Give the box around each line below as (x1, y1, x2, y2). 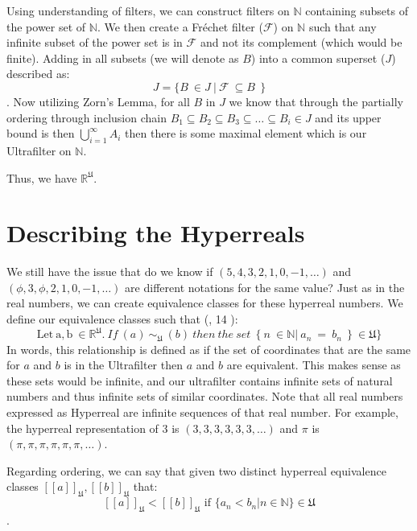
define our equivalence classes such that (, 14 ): (6, 311, 238, 327)
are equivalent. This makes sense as (226, 356, 401, 373)
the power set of (6, 18, 86, 35)
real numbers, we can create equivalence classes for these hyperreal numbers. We (6, 294, 403, 311)
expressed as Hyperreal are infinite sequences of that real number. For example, (6, 403, 398, 420)
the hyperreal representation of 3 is (6, 419, 180, 436)
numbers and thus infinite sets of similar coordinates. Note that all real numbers (6, 388, 403, 405)
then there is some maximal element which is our (125, 125, 367, 142)
